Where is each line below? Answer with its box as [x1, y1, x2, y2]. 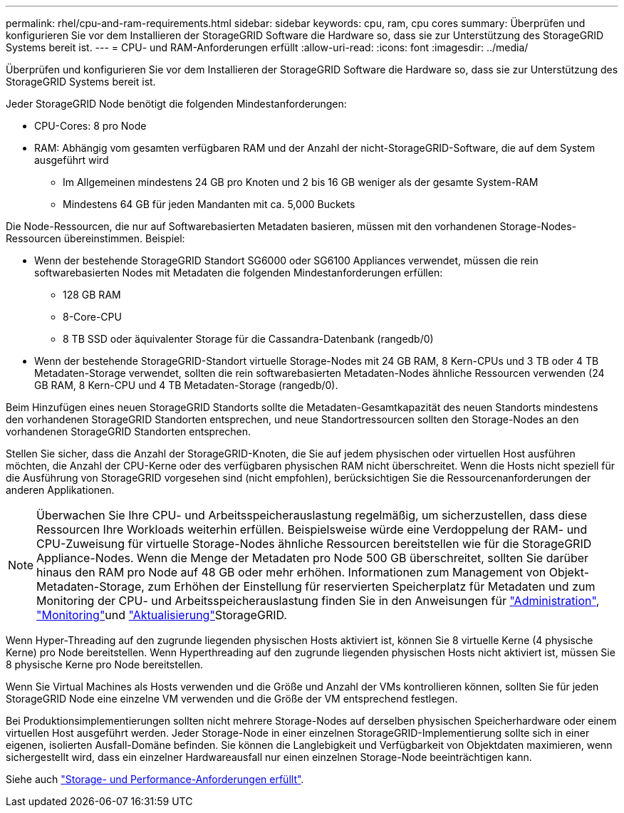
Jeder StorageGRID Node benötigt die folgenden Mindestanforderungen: [6, 98, 347, 110]
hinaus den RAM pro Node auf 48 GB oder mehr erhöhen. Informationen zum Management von [36, 565, 546, 579]
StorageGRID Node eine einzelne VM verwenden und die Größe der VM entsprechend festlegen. [6, 693, 458, 705]
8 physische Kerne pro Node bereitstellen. [6, 658, 204, 670]
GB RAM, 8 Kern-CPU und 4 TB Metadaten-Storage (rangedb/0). [34, 379, 338, 391]
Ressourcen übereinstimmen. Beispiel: [6, 232, 185, 244]
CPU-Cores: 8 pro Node [34, 120, 147, 132]
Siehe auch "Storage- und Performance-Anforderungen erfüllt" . [6, 773, 304, 785]
